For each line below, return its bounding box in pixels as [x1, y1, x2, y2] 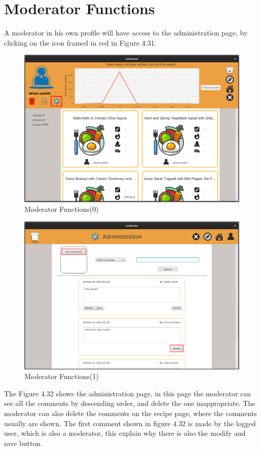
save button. [4, 437, 43, 448]
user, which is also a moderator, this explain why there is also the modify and [4, 428, 246, 438]
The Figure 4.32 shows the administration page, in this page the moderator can [4, 388, 251, 398]
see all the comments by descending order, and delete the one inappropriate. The [4, 398, 255, 408]
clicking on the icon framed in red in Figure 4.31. [4, 37, 157, 48]
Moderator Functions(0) [24, 204, 99, 214]
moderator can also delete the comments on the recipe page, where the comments [4, 408, 257, 419]
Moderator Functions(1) [24, 371, 99, 382]
